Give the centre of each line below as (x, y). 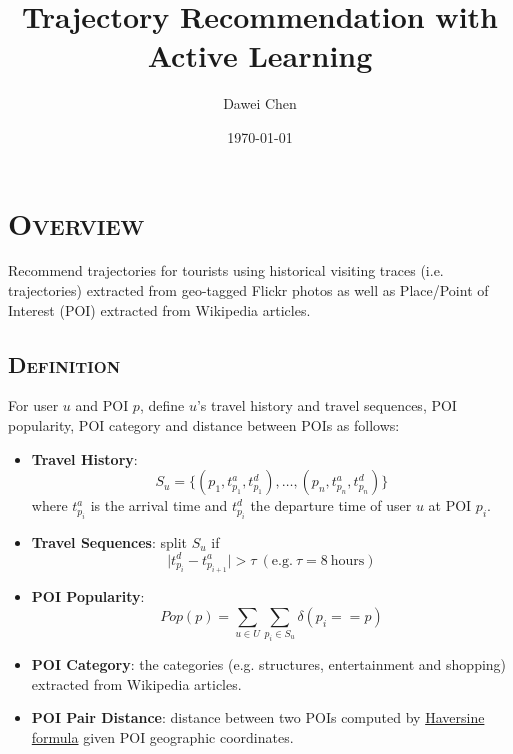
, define (162, 405)
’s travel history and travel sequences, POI (326, 405)
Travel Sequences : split (109, 541)
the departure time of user (331, 505)
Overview (76, 222)
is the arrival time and (159, 505)
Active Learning (260, 55)
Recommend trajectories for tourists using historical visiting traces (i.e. (226, 270)
